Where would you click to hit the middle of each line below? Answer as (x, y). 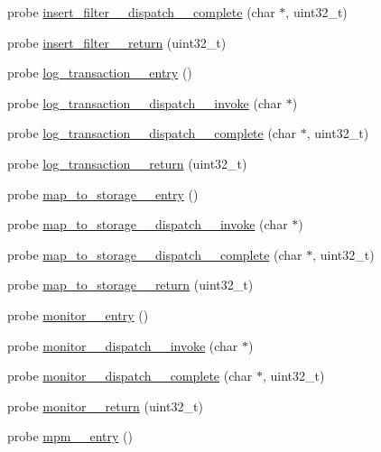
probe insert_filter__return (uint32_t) (117, 42)
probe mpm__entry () (70, 436)
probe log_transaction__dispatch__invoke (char (145, 102)
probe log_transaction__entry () (100, 73)
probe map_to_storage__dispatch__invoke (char (148, 224)
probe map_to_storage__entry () (103, 194)
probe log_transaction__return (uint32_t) (127, 163)
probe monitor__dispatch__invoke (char (123, 345)
